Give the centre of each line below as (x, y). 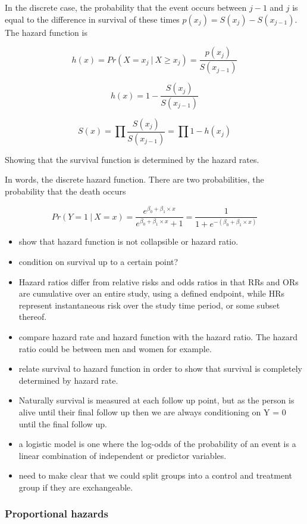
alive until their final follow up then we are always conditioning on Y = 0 (152, 412)
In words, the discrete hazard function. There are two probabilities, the (134, 179)
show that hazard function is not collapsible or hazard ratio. (129, 241)
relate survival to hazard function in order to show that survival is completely (160, 369)
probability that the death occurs (65, 191)
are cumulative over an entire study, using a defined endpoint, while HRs (152, 293)
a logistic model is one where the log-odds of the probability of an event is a (157, 444)
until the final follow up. (63, 423)
